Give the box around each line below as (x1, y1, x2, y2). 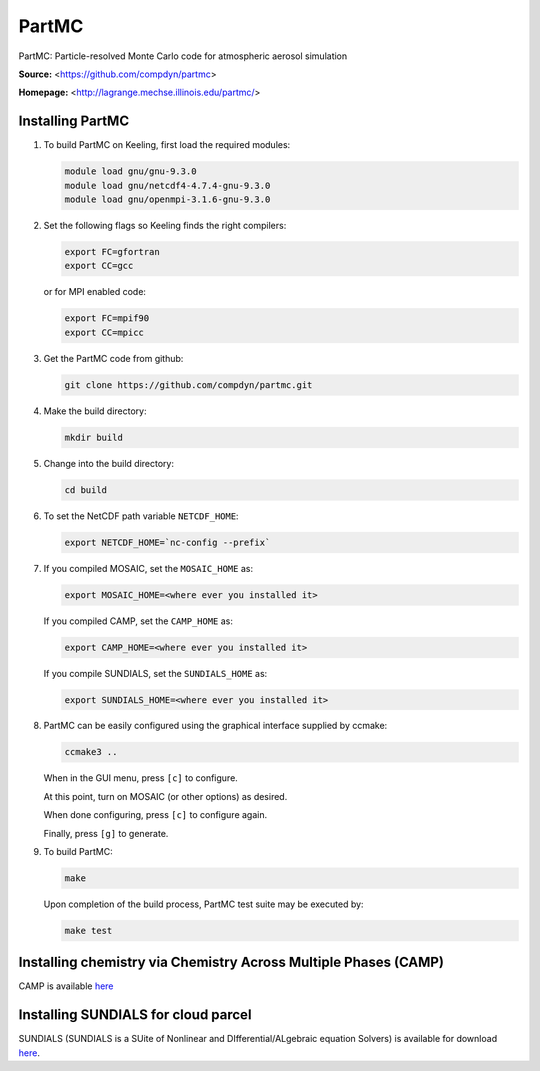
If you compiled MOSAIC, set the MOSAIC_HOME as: (43, 562, 254, 574)
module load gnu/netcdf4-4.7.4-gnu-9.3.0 (64, 180, 271, 191)
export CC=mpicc (64, 326, 145, 338)
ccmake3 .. (64, 746, 118, 758)
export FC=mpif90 (64, 313, 150, 324)
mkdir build (64, 431, 124, 443)
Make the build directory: (43, 405, 147, 417)
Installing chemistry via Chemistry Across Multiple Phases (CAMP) (18, 954, 445, 971)
